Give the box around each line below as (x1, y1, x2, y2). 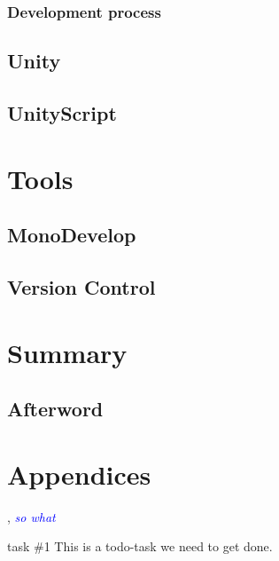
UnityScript (7, 99, 117, 127)
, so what (7, 507, 56, 525)
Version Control (7, 273, 156, 300)
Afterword (7, 395, 104, 423)
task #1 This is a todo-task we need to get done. (7, 537, 273, 556)
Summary (7, 334, 128, 370)
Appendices (7, 455, 151, 492)
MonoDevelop (7, 221, 136, 249)
